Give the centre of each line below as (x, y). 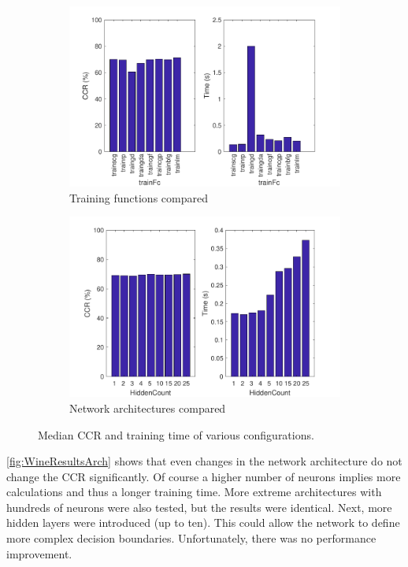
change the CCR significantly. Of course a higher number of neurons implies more (204, 476)
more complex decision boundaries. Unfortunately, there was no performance (191, 538)
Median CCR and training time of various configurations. (176, 434)
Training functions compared (139, 197)
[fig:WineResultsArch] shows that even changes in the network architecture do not (204, 461)
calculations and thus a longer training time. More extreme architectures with (194, 492)
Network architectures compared (148, 408)
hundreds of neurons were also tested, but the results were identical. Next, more (199, 507)
